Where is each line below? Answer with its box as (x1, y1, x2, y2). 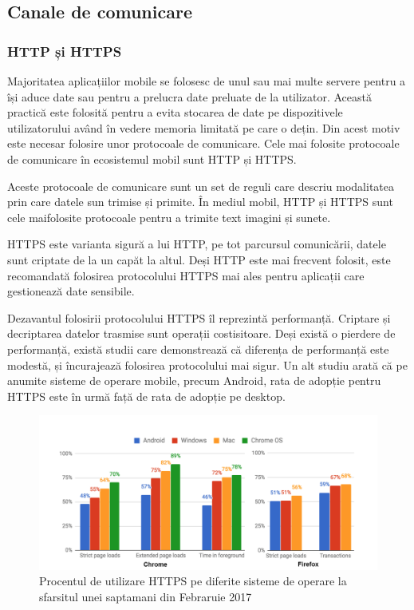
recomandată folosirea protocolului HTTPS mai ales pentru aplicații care (7, 267, 365, 283)
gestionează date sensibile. (7, 283, 135, 299)
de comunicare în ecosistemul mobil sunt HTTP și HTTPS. (7, 150, 297, 167)
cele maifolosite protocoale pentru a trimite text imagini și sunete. (7, 208, 331, 225)
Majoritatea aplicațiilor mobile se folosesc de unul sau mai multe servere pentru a (7, 73, 406, 89)
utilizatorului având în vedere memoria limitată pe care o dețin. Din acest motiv (7, 119, 400, 136)
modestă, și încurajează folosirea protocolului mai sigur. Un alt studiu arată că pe (7, 356, 408, 373)
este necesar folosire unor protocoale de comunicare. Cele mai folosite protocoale (7, 135, 400, 152)
